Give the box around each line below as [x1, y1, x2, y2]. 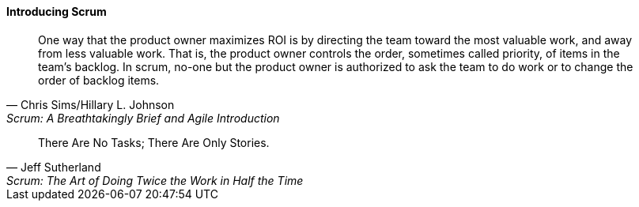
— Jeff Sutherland [6, 160, 101, 174]
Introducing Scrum [6, 5, 107, 18]
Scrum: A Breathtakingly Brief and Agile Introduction [6, 111, 280, 125]
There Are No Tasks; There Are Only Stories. [38, 135, 270, 149]
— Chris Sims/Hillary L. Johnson [6, 97, 175, 111]
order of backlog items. [38, 73, 160, 87]
